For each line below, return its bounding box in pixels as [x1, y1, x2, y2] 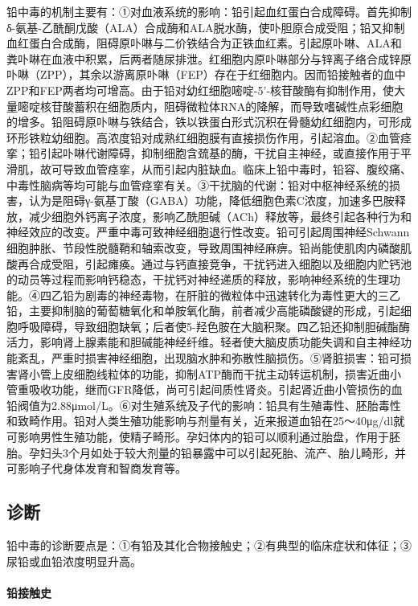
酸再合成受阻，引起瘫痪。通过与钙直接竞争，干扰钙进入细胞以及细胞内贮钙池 [6, 255, 412, 272]
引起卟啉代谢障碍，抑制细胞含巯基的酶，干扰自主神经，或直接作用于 [39, 145, 400, 162]
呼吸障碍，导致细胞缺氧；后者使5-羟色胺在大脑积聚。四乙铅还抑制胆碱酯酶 [17, 317, 410, 334]
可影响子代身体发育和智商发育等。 [6, 460, 186, 477]
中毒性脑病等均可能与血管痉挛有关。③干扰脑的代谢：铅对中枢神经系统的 [6, 176, 389, 193]
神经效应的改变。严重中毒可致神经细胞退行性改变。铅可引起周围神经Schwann [6, 223, 410, 240]
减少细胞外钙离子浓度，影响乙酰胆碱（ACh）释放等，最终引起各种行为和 [28, 207, 412, 224]
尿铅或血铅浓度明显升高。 [6, 552, 141, 569]
